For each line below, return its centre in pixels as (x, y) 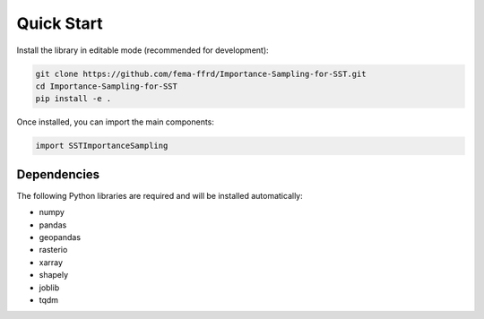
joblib (49, 288)
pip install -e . (73, 99)
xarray (51, 262)
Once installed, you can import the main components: (116, 122)
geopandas (60, 237)
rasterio (53, 250)
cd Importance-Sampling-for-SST (107, 86)
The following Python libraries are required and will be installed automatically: (160, 195)
